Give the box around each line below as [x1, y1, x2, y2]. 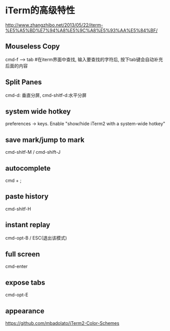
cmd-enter [5, 264, 28, 270]
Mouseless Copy [5, 42, 60, 51]
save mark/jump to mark [5, 135, 85, 144]
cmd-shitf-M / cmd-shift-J [5, 149, 61, 155]
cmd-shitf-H [5, 205, 32, 212]
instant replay [5, 221, 51, 229]
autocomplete [5, 164, 51, 173]
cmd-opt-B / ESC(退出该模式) [5, 234, 67, 241]
